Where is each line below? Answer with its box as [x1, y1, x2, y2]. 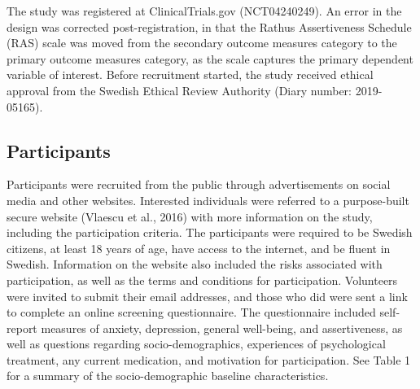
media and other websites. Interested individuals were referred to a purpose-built [7, 191, 409, 208]
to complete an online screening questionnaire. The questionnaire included [7, 304, 376, 321]
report [7, 319, 37, 336]
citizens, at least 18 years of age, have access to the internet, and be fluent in [7, 239, 391, 256]
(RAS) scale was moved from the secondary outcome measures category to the [7, 34, 397, 51]
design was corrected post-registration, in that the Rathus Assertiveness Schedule [7, 18, 412, 35]
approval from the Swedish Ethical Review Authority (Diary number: [7, 81, 352, 98]
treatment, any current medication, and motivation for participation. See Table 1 [7, 351, 411, 368]
